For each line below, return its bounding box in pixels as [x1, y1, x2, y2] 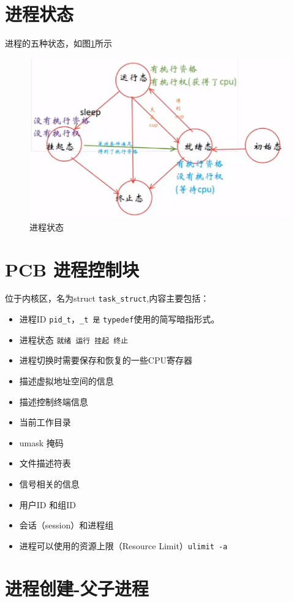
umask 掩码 [19, 436, 64, 449]
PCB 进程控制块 [5, 256, 139, 281]
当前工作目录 [19, 416, 71, 429]
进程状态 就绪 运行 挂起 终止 [19, 333, 129, 346]
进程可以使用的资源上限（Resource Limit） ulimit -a [19, 539, 228, 552]
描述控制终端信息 [19, 395, 88, 408]
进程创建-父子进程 [5, 575, 149, 600]
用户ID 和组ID [19, 498, 76, 511]
